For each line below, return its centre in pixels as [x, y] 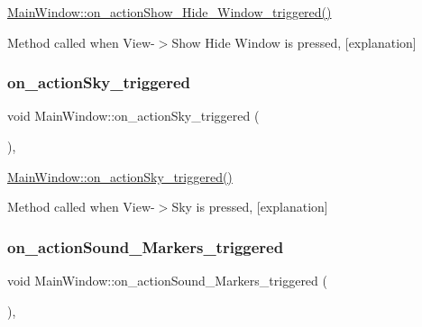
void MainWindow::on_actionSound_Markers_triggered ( [167, 280]
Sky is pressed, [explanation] [250, 207]
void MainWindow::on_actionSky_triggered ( [133, 116]
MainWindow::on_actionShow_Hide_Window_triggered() [170, 12]
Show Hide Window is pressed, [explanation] [294, 42]
